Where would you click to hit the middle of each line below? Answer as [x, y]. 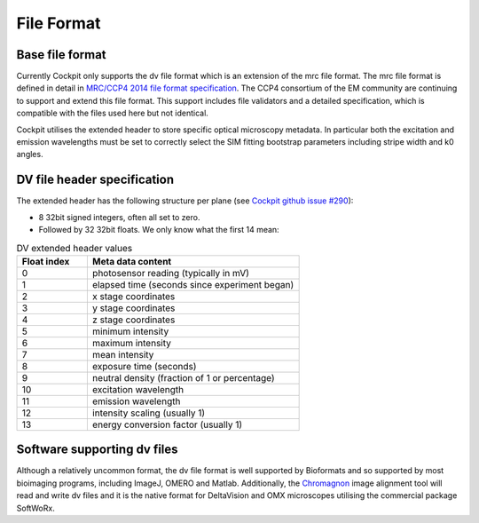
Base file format [61, 55]
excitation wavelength [138, 389]
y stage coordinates [133, 308]
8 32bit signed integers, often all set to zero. [119, 217]
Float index [46, 261]
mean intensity [123, 354]
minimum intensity [130, 331]
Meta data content [132, 261]
